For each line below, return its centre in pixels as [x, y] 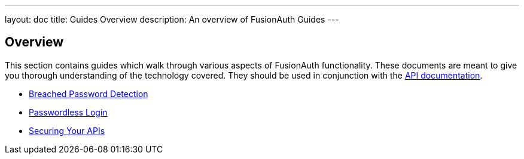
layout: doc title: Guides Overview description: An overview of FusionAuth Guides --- [172, 19]
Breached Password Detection [89, 93]
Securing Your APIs [67, 130]
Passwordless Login [68, 112]
